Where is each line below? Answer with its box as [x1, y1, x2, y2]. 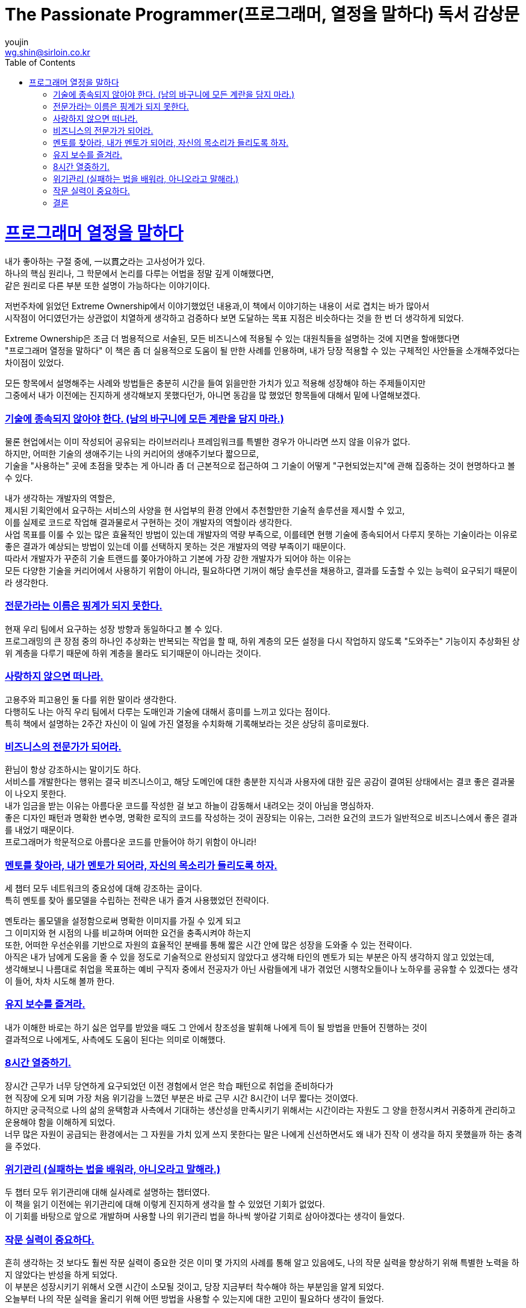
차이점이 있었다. [5, 357, 64, 368]
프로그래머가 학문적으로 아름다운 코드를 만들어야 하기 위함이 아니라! [5, 837, 256, 847]
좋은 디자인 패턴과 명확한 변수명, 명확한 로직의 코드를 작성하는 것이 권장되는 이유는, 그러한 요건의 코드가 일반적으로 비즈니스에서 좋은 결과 [5, 813, 518, 823]
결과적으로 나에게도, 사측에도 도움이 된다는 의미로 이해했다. [5, 1034, 226, 1045]
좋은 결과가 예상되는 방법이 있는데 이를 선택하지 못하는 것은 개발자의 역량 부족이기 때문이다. [5, 541, 346, 552]
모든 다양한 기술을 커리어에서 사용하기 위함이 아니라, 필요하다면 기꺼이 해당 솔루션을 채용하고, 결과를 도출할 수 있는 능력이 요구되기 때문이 [5, 565, 518, 576]
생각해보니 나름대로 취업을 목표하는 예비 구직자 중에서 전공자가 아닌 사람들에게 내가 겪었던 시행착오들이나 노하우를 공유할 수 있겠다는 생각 [5, 964, 518, 974]
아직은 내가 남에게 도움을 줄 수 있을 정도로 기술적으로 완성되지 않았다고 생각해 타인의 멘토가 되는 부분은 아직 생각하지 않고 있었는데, [5, 952, 495, 962]
